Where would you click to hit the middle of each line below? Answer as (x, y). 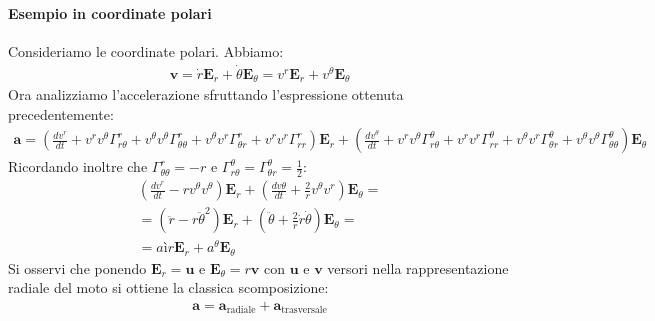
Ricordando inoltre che (78, 166)
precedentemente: (61, 113)
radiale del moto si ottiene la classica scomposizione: (168, 287)
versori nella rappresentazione (418, 267)
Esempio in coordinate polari (110, 12)
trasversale (304, 310)
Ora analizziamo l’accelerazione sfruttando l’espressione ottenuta (206, 94)
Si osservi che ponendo (77, 267)
